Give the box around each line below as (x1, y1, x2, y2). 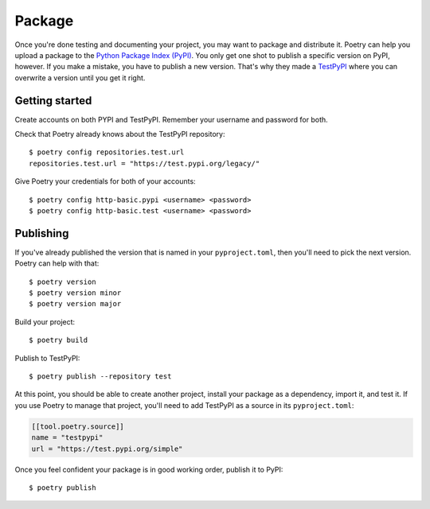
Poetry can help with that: (14, 258, 100, 268)
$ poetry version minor (29, 289, 122, 297)
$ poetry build (29, 336, 88, 345)
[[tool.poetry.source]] (31, 422, 125, 431)
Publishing (14, 227, 69, 240)
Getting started (14, 94, 92, 107)
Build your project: (14, 317, 76, 326)
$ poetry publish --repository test (29, 372, 172, 381)
